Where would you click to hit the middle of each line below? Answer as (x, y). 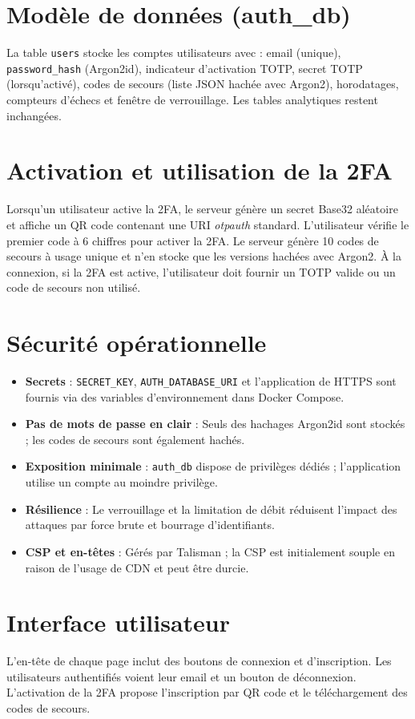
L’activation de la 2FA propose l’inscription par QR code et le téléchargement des (207, 692)
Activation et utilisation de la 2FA (199, 170)
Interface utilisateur (119, 622)
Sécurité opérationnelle (137, 343)
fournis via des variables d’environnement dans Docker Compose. (185, 396)
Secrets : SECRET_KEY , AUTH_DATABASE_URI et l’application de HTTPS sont (211, 381)
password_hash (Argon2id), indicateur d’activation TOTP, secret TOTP (185, 68)
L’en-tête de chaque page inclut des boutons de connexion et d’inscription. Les (199, 661)
